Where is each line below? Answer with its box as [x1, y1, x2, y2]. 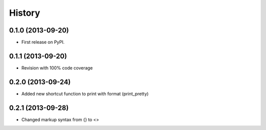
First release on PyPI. [21, 39, 65, 45]
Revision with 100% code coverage [21, 65, 93, 71]
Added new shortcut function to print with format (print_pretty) [21, 91, 149, 97]
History [9, 7, 40, 18]
